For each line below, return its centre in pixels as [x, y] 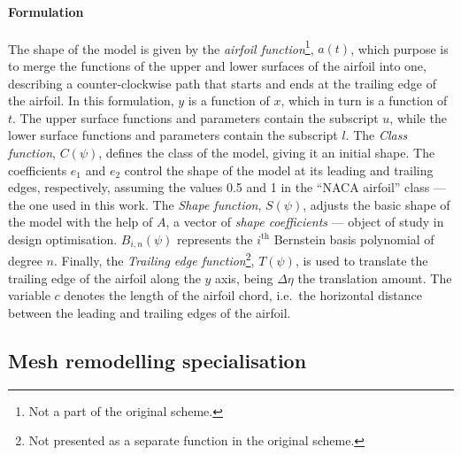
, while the [418, 117]
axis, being [244, 278]
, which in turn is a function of [364, 100]
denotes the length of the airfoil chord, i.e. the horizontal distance [243, 295]
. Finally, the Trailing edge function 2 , [154, 259]
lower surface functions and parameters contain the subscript [173, 135]
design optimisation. [63, 239]
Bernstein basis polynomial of [354, 239]
